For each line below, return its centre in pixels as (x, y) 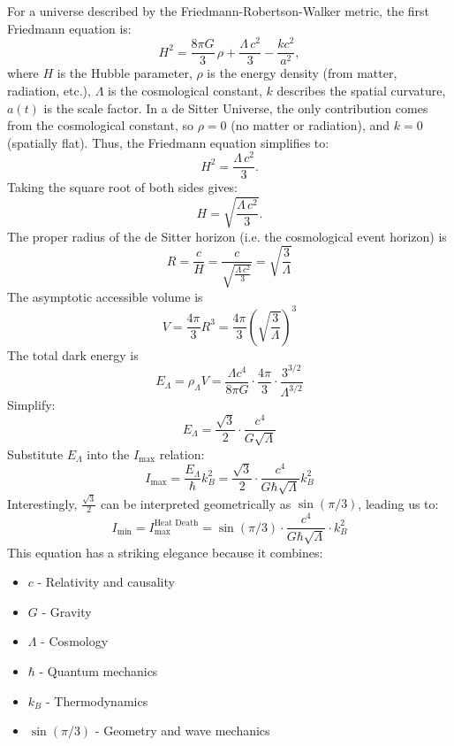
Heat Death (176, 523)
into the (108, 454)
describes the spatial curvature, (361, 90)
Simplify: (31, 405)
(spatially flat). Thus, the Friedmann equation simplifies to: (168, 142)
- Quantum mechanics (98, 671)
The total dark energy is (73, 354)
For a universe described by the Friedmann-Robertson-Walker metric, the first (219, 11)
